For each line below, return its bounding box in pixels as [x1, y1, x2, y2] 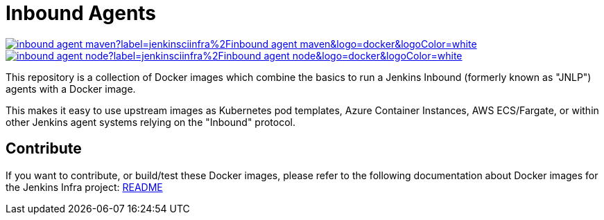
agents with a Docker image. [6, 82, 136, 95]
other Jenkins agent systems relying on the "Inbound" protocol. [6, 116, 295, 128]
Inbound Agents [6, 1, 157, 25]
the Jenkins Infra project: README [6, 181, 163, 193]
